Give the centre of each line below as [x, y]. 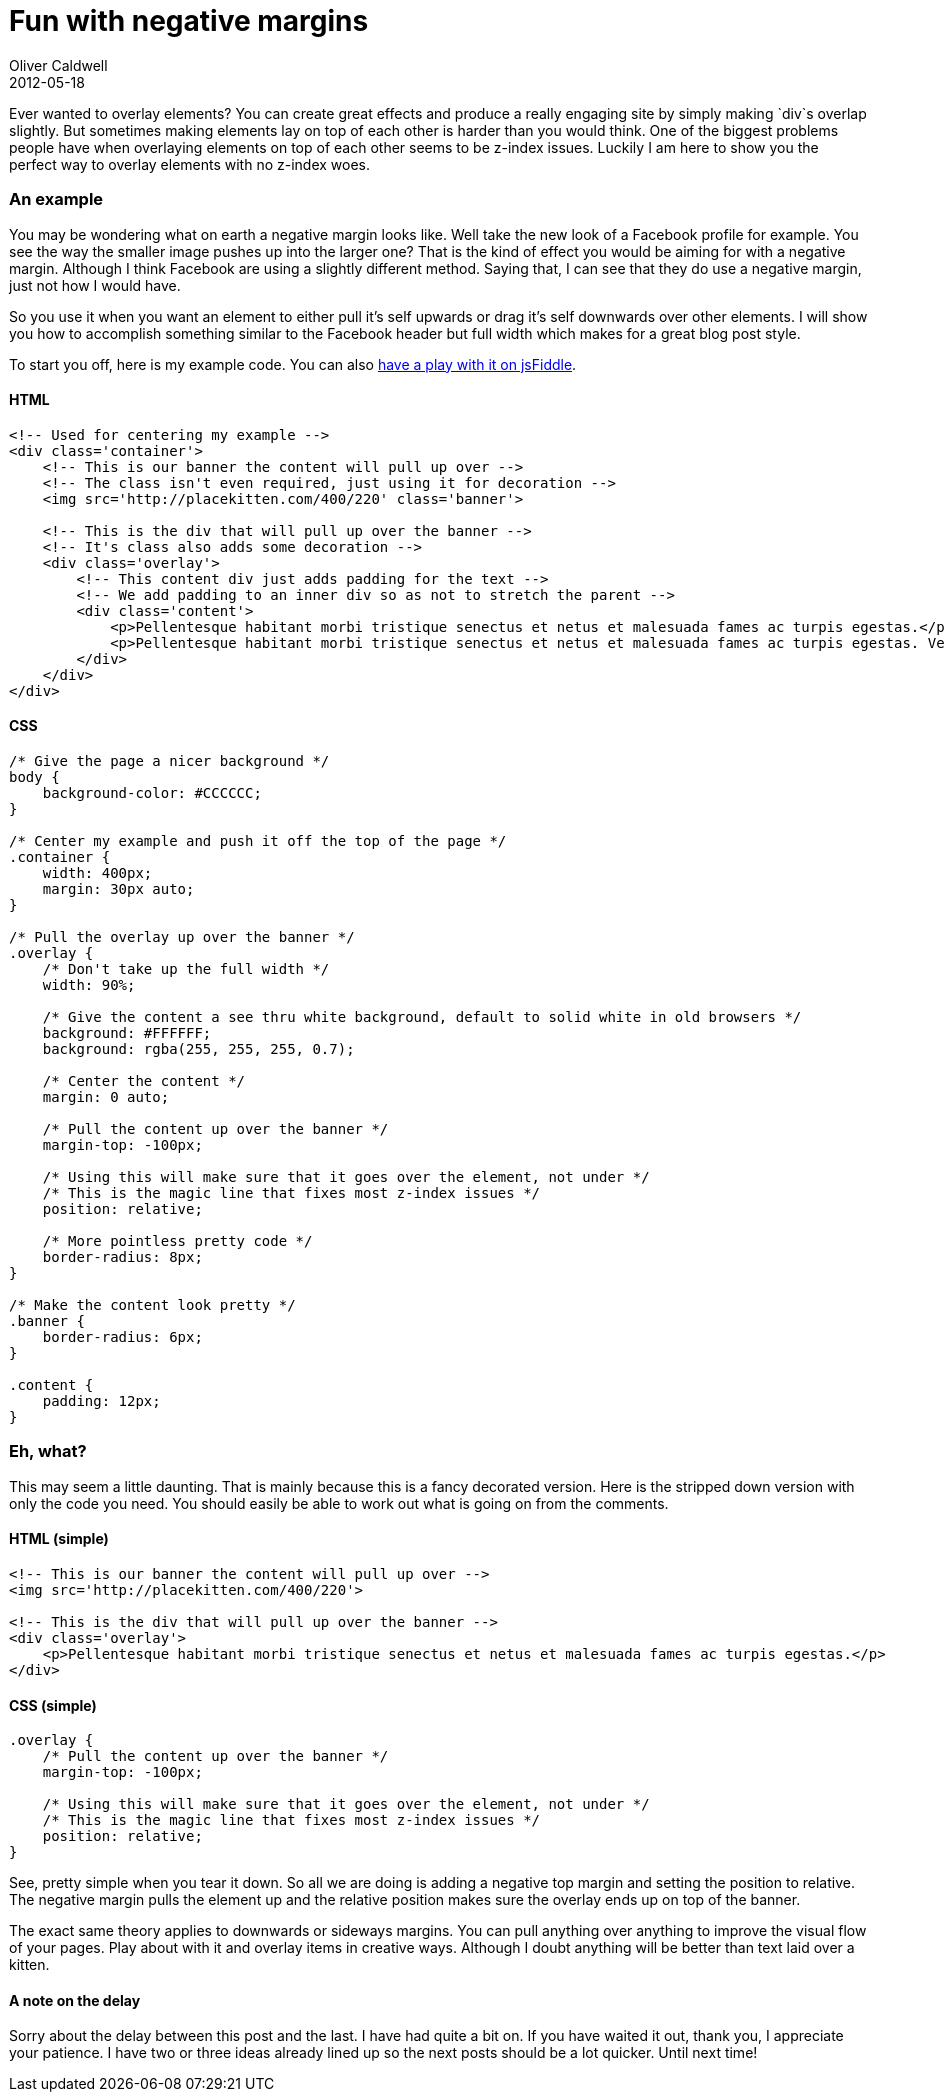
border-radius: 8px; [122, 1256]
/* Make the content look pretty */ [152, 1304]
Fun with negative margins [189, 21]
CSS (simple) [53, 1705]
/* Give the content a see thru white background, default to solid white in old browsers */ [422, 1016]
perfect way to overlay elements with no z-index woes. [190, 164]
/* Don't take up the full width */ [186, 968]
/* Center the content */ [144, 1080]
